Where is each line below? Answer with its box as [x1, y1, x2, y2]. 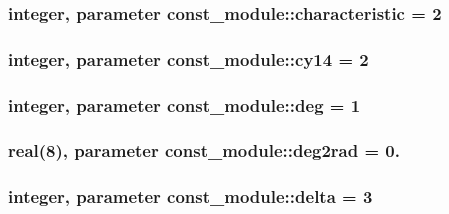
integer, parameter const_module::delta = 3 [8, 184, 373, 209]
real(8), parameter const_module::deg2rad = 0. [8, 138, 400, 163]
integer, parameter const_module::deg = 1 [8, 92, 361, 117]
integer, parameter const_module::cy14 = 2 [8, 46, 369, 71]
